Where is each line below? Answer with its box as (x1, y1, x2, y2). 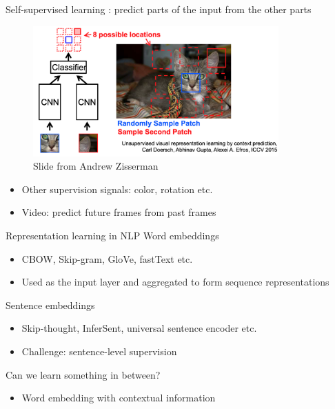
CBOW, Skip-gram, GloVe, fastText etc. (21, 251, 193, 266)
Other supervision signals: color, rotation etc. (21, 181, 213, 196)
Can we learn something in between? (6, 367, 161, 381)
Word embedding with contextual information (21, 390, 216, 405)
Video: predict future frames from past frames (21, 205, 216, 219)
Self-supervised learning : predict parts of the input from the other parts (6, 2, 312, 16)
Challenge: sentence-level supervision (21, 343, 177, 358)
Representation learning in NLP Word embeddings (6, 228, 219, 242)
